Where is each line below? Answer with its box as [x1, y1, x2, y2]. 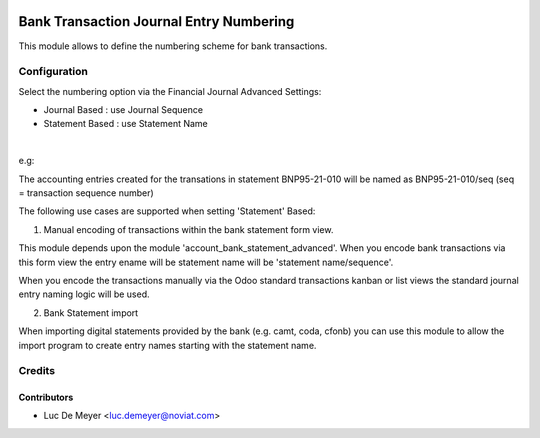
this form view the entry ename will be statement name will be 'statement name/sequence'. [18, 256, 394, 268]
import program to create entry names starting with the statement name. [18, 339, 317, 351]
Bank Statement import [43, 306, 139, 319]
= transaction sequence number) [18, 187, 154, 199]
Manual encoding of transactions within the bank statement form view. [43, 223, 334, 235]
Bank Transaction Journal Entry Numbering [18, 13, 295, 30]
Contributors [18, 391, 74, 404]
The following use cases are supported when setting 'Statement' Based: [18, 205, 316, 217]
